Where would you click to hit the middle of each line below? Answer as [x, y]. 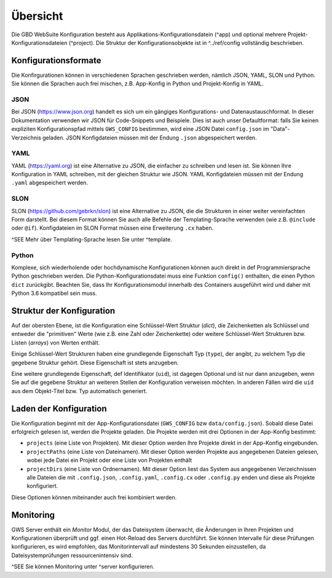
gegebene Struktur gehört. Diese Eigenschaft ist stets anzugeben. [95, 362]
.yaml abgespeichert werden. [50, 183]
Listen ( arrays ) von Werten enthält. [56, 342]
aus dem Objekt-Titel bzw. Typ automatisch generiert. [79, 391]
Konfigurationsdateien [39, 42]
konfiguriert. [42, 486]
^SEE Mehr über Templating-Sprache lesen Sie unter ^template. [92, 239]
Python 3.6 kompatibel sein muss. [54, 293]
